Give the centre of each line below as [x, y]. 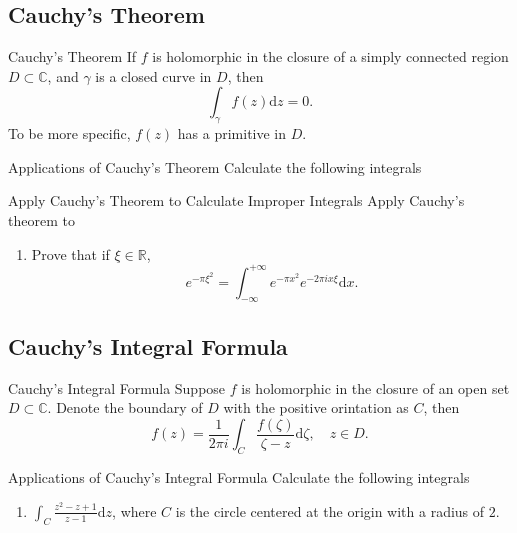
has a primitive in [232, 133]
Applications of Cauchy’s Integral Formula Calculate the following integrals [239, 477]
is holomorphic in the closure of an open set [375, 387]
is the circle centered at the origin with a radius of [330, 510]
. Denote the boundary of [125, 407]
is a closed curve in [153, 75]
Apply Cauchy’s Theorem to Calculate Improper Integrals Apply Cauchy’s [236, 200]
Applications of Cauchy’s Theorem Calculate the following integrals [215, 166]
